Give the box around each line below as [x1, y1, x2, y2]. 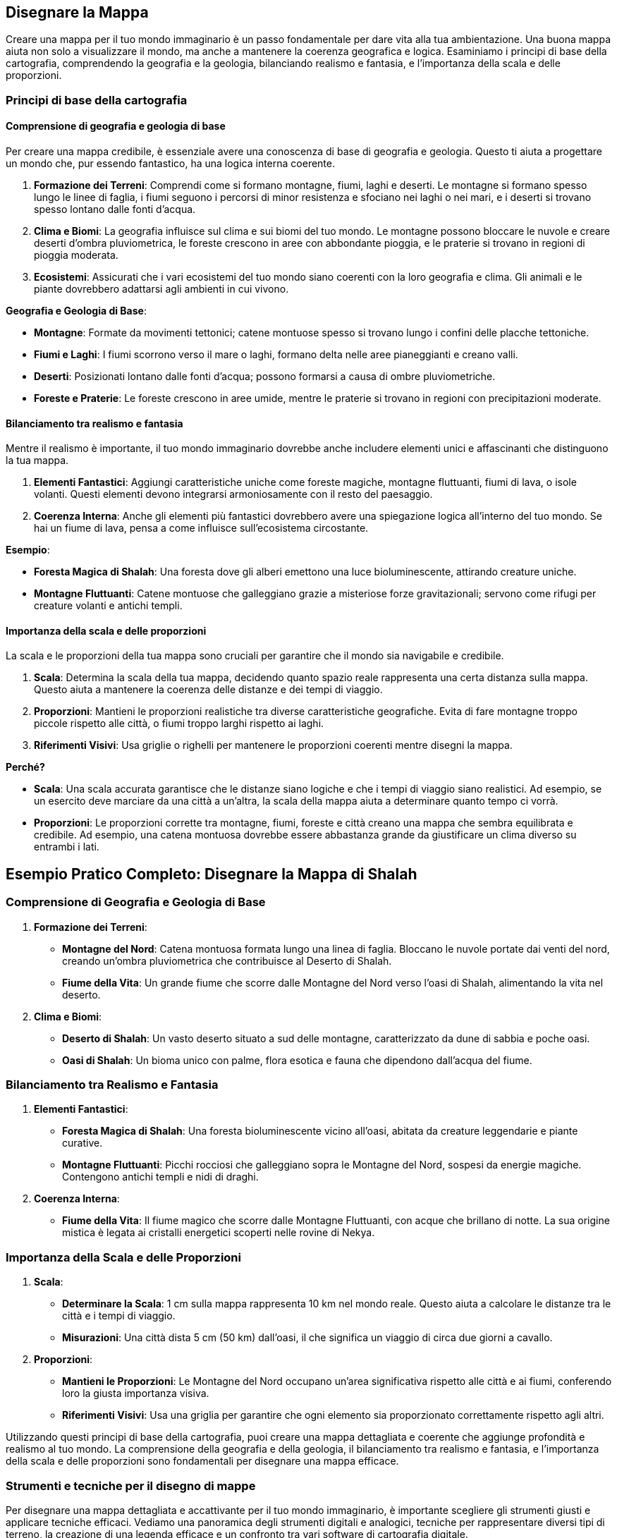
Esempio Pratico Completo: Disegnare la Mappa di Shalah [6, 865, 417, 883]
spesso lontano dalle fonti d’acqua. [34, 203, 196, 216]
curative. [62, 1137, 103, 1149]
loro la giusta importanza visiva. [62, 1387, 209, 1400]
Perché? [6, 761, 45, 774]
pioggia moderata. [34, 249, 118, 262]
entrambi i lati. [34, 841, 99, 853]
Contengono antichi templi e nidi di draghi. [62, 1171, 259, 1183]
